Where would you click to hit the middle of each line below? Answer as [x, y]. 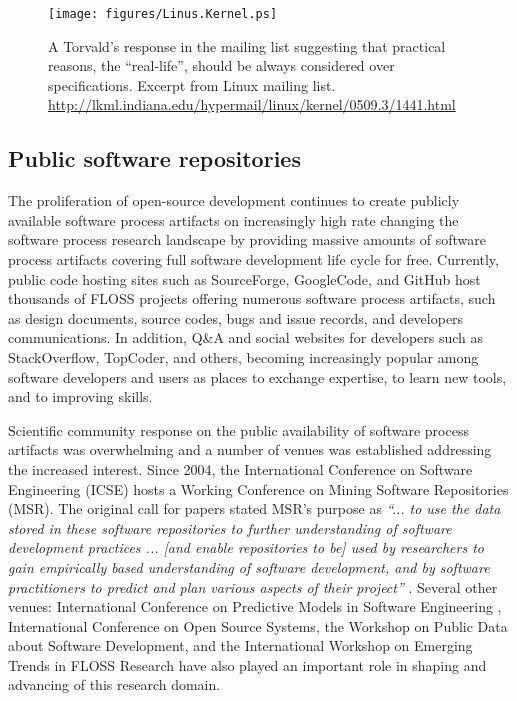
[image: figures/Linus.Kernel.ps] [163, 14]
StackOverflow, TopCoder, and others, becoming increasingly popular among [243, 356]
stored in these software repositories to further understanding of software [230, 527]
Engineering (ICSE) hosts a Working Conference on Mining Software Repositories [258, 488]
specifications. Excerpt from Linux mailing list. [192, 84]
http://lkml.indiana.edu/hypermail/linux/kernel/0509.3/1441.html [252, 104]
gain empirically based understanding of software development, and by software [249, 566]
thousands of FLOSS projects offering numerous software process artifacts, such [252, 298]
